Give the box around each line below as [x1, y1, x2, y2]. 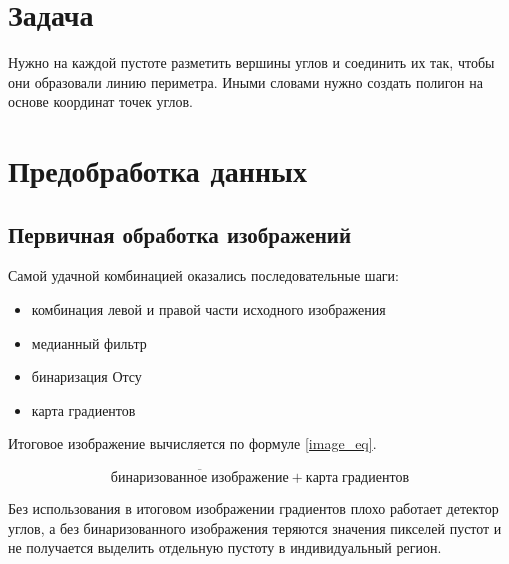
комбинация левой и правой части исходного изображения [31, 299, 386, 320]
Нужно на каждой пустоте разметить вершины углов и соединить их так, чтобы [8, 52, 495, 73]
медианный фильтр [31, 332, 147, 353]
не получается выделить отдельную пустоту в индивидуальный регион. [8, 537, 442, 558]
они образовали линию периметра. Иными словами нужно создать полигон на [8, 71, 483, 92]
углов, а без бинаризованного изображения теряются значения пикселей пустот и [8, 517, 502, 538]
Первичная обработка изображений [8, 218, 352, 249]
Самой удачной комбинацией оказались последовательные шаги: [8, 265, 399, 286]
